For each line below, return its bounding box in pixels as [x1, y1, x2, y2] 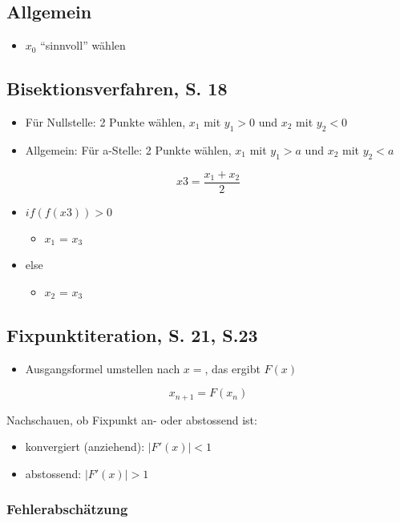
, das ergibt [204, 360, 261, 376]
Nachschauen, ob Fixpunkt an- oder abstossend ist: [6, 411, 257, 428]
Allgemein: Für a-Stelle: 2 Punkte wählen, [25, 141, 232, 158]
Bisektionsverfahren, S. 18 [6, 76, 228, 101]
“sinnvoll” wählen [40, 37, 126, 54]
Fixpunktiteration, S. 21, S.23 [6, 322, 258, 347]
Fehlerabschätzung [6, 499, 128, 519]
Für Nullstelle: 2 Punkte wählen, [25, 114, 186, 130]
